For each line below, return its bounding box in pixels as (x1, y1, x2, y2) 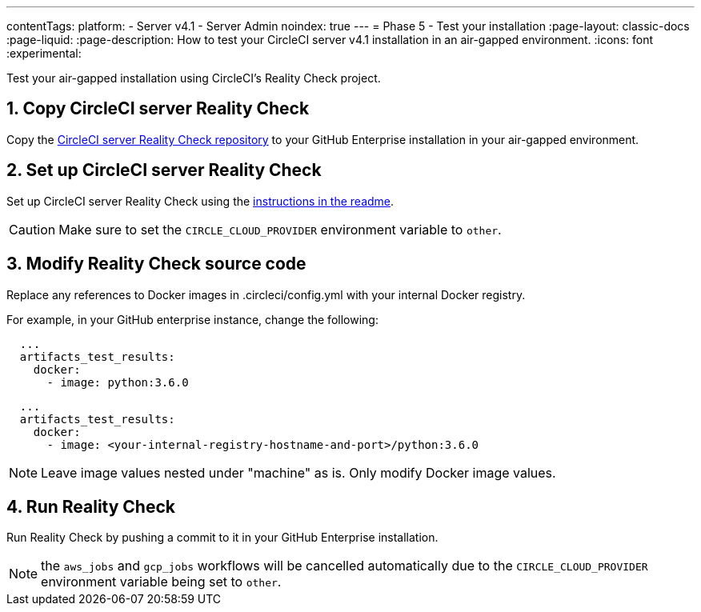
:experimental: (6, 46, 82, 60)
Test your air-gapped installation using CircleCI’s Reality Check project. (6, 71, 381, 85)
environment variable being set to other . (41, 574, 282, 590)
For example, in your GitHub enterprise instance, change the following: (6, 312, 379, 326)
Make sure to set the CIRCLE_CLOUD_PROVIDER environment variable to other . (58, 221, 502, 238)
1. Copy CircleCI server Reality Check (6, 98, 310, 119)
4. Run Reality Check (6, 496, 175, 517)
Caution (9, 221, 56, 238)
